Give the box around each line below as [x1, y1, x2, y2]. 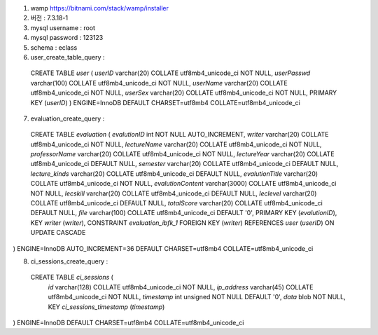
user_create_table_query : [30, 53, 105, 61]
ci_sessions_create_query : [30, 257, 108, 266]
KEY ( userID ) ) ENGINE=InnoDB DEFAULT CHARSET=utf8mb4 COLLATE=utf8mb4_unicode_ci [30, 98, 300, 107]
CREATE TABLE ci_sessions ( [30, 273, 113, 282]
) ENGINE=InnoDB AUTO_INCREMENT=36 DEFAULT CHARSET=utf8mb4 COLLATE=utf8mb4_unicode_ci [13, 244, 314, 252]
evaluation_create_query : [30, 114, 105, 123]
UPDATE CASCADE [30, 228, 86, 237]
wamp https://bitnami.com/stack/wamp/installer [30, 4, 169, 12]
